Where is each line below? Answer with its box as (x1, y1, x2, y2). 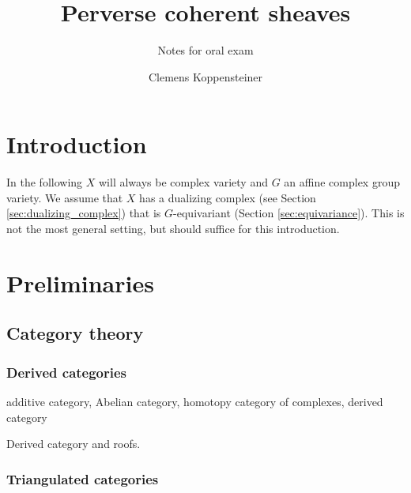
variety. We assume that (6, 189, 123, 205)
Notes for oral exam (157, 42, 254, 58)
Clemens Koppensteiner (148, 68, 263, 85)
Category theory (6, 321, 144, 345)
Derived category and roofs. (6, 435, 141, 452)
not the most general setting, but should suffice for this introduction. (6, 220, 340, 237)
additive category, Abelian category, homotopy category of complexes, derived (6, 393, 383, 409)
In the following (6, 174, 83, 190)
